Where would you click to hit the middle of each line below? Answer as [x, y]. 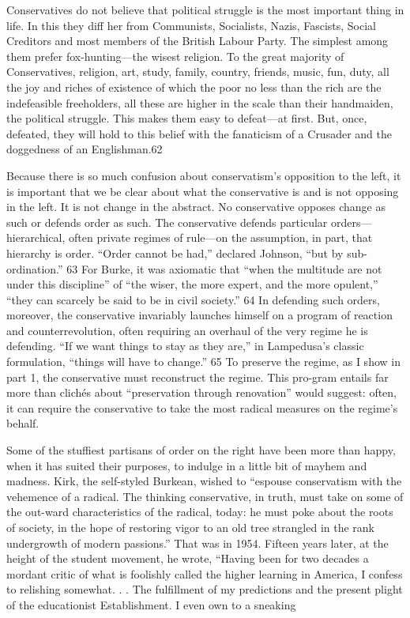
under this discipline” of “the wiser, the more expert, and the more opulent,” [192, 284]
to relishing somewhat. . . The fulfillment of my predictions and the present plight [205, 589]
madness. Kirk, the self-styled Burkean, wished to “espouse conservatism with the [204, 481]
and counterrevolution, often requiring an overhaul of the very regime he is [187, 330]
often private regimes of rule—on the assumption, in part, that [221, 237]
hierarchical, [36, 237]
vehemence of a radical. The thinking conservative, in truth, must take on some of [205, 496]
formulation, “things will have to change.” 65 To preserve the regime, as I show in [203, 362]
